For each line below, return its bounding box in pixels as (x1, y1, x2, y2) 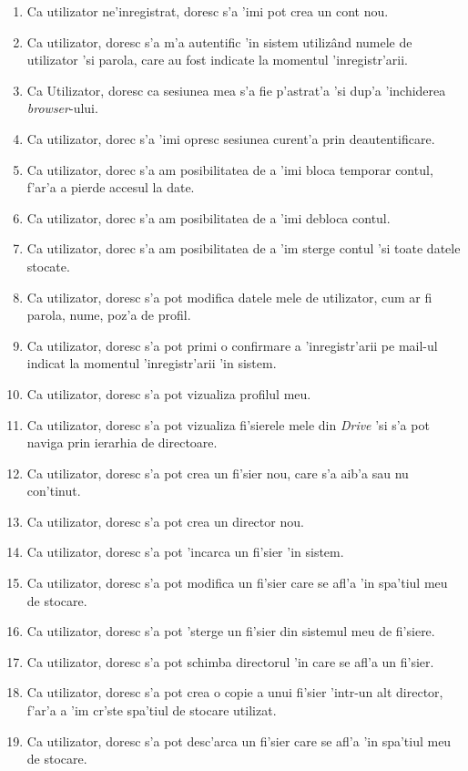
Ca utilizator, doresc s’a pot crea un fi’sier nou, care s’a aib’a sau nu (26, 463, 409, 482)
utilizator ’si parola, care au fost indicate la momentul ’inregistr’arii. (26, 50, 408, 69)
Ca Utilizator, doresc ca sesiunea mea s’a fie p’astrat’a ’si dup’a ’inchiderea (26, 80, 446, 99)
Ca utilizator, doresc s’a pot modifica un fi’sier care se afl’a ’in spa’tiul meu (26, 573, 448, 592)
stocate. (26, 256, 70, 275)
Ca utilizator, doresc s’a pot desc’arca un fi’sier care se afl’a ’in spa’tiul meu (26, 731, 452, 750)
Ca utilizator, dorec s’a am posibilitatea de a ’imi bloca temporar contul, (26, 159, 433, 179)
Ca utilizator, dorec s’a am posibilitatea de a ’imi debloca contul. (26, 208, 391, 227)
